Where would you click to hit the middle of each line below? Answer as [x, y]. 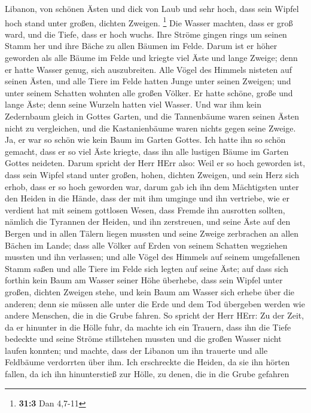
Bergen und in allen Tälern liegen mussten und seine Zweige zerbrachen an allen [152, 233]
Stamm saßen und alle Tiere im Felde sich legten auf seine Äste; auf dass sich [147, 268]
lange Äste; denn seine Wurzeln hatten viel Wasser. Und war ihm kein [133, 104]
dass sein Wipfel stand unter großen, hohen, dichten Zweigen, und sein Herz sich [152, 174]
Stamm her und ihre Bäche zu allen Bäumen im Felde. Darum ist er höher [141, 46]
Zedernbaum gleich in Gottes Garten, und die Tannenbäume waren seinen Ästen [152, 116]
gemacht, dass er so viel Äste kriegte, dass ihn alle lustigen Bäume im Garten [147, 151]
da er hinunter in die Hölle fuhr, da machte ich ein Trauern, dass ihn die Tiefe [148, 327]
